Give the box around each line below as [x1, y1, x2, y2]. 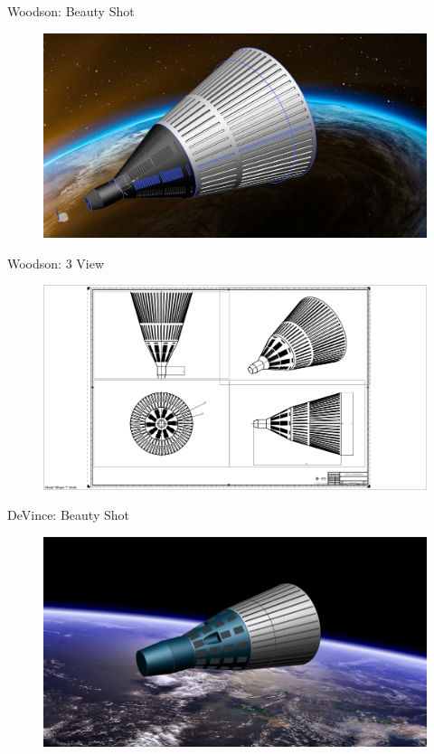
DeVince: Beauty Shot [7, 505, 129, 524]
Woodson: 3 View [7, 253, 105, 272]
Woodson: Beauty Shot [7, 2, 135, 20]
